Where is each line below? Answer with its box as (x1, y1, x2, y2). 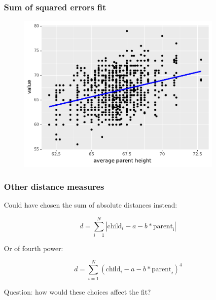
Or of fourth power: (4, 243, 63, 253)
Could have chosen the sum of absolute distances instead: (4, 200, 177, 210)
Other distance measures (4, 180, 104, 192)
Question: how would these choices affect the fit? (4, 286, 151, 297)
